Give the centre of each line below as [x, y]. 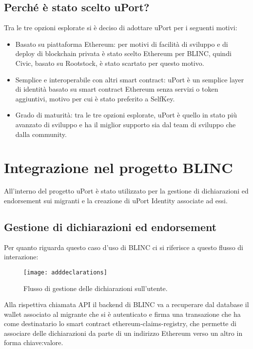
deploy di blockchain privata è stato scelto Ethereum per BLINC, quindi [123, 53]
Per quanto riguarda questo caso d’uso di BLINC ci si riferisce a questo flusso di [124, 247]
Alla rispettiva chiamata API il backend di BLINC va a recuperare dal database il [126, 304]
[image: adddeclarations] [65, 272]
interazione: [21, 257]
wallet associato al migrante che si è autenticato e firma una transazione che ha [122, 314]
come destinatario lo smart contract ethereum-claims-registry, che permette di [120, 323]
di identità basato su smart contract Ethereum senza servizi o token [117, 89]
